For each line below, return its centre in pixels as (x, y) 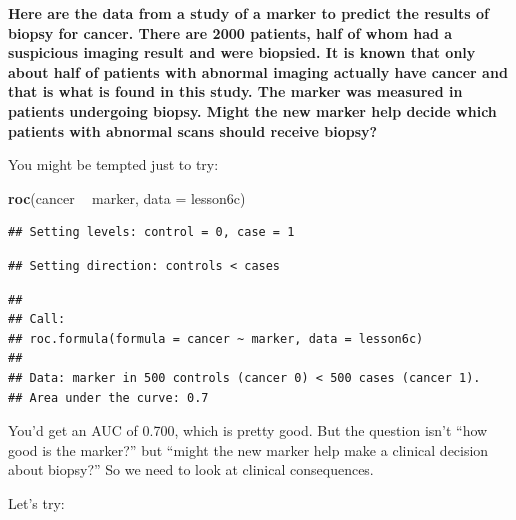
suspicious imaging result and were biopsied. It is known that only (242, 52)
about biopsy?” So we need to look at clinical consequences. (191, 469)
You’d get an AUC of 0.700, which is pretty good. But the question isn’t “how (248, 430)
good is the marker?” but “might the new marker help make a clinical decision (248, 449)
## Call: (37, 319)
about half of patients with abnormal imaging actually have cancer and (258, 71)
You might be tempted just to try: (113, 164)
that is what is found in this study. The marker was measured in (235, 91)
